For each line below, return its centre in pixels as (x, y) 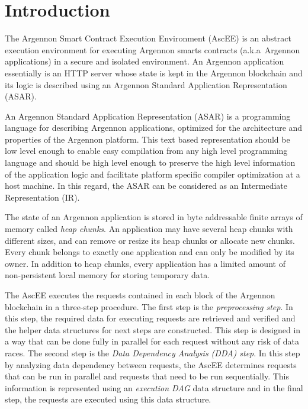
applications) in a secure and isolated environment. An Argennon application (145, 61)
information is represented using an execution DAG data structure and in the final (154, 387)
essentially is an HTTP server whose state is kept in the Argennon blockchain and (154, 73)
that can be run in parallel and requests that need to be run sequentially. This (147, 376)
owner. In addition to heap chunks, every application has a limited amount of (145, 263)
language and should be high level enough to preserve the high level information (150, 162)
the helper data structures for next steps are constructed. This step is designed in (153, 329)
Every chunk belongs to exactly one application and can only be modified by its (150, 252)
